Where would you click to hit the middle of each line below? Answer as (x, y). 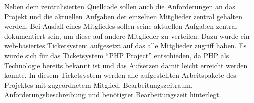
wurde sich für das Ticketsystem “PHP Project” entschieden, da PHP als (117, 55)
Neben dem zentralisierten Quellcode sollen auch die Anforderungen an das (120, 6)
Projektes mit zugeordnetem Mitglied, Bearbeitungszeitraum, (98, 85)
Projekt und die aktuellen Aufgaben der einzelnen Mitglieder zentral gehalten (123, 16)
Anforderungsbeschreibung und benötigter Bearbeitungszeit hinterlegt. (113, 95)
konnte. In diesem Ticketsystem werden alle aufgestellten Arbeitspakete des (120, 75)
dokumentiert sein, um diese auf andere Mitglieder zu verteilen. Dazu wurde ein (127, 36)
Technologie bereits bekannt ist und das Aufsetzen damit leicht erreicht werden (126, 65)
